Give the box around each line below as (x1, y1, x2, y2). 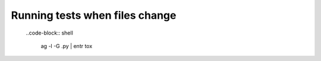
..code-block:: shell (26, 29, 74, 36)
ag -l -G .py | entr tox (40, 42, 93, 49)
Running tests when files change (11, 9, 177, 22)
